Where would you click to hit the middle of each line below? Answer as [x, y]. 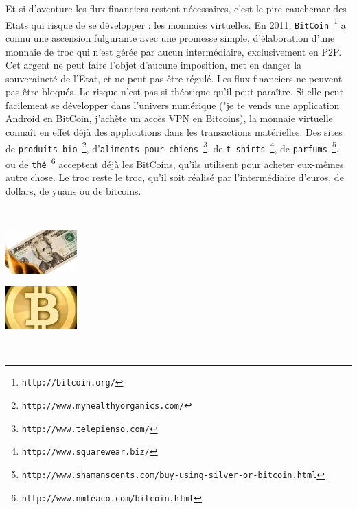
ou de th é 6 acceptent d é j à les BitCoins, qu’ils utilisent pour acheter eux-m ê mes [175, 163]
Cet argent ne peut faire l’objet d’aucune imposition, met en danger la [154, 65]
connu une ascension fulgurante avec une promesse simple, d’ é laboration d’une [170, 37]
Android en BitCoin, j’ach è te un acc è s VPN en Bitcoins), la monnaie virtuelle [169, 118]
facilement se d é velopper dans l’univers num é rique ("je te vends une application [173, 105]
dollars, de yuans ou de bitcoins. [73, 190]
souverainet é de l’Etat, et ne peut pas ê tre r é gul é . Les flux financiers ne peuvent [174, 78]
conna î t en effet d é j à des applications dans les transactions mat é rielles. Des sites [174, 132]
